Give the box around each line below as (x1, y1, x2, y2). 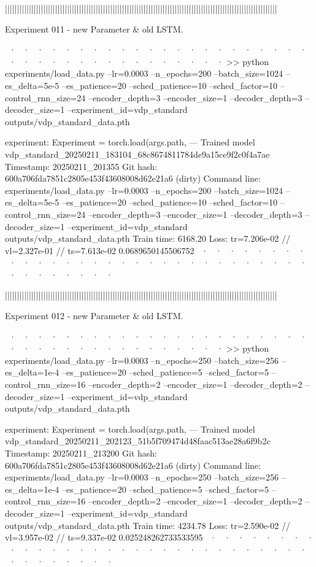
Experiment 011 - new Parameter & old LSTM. (5, 22, 183, 35)
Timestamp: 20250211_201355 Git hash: (5, 160, 157, 172)
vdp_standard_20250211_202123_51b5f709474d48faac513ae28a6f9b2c (5, 434, 271, 447)
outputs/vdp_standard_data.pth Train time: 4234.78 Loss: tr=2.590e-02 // (5, 519, 291, 531)
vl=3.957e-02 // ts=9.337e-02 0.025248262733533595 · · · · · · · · (5, 531, 314, 544)
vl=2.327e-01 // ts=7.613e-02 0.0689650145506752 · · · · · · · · (5, 244, 305, 256)
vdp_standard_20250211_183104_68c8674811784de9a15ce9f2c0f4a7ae (5, 147, 270, 160)
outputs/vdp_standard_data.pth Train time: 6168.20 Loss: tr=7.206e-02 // (5, 232, 291, 245)
